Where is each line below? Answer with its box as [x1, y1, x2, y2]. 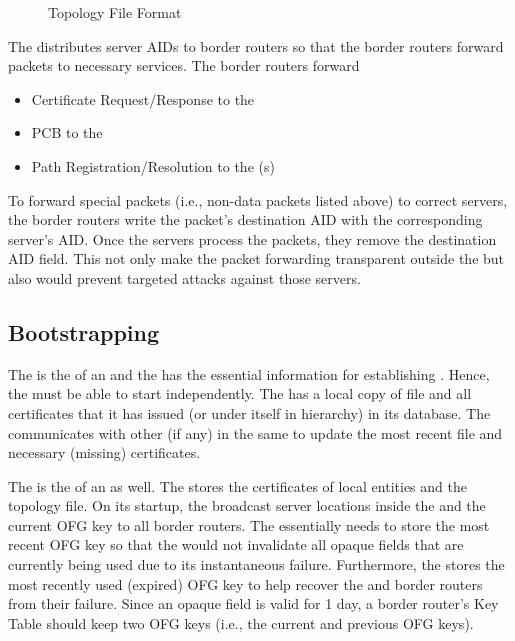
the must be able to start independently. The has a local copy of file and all [8, 383, 472, 404]
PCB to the [31, 122, 103, 143]
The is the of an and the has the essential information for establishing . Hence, [8, 363, 490, 384]
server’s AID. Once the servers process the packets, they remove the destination [8, 228, 497, 249]
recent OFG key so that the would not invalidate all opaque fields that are [8, 534, 464, 555]
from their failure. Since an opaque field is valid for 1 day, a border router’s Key [8, 593, 499, 614]
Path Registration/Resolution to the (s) [31, 155, 275, 176]
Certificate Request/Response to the [31, 88, 255, 109]
